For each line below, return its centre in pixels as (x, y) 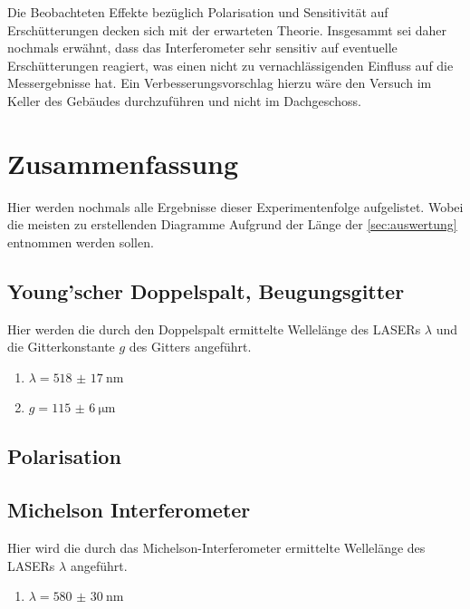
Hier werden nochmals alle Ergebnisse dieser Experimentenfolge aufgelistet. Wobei (235, 206)
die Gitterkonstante (61, 347)
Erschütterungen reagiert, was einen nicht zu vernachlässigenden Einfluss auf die (230, 65)
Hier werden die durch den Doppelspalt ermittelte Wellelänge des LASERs (214, 329)
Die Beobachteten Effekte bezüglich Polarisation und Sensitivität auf (198, 12)
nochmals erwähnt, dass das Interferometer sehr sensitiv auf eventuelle (202, 48)
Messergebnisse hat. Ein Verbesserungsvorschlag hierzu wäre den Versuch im (220, 83)
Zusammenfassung (123, 163)
